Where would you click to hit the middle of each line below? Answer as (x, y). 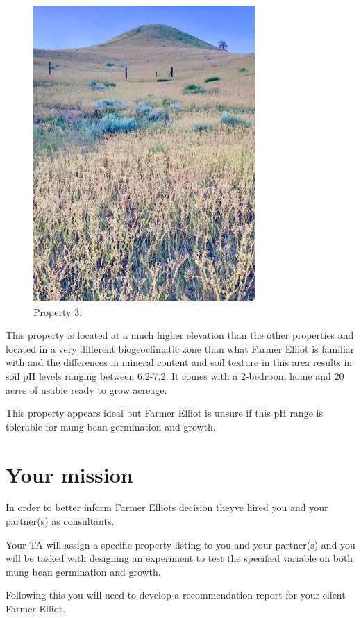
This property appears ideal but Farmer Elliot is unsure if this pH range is (164, 413)
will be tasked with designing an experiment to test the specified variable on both (179, 558)
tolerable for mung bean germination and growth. (111, 426)
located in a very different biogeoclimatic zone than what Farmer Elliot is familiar (180, 348)
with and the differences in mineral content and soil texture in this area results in (179, 362)
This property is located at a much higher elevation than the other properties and (180, 335)
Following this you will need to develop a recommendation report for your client (176, 595)
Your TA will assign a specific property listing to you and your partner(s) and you (180, 544)
